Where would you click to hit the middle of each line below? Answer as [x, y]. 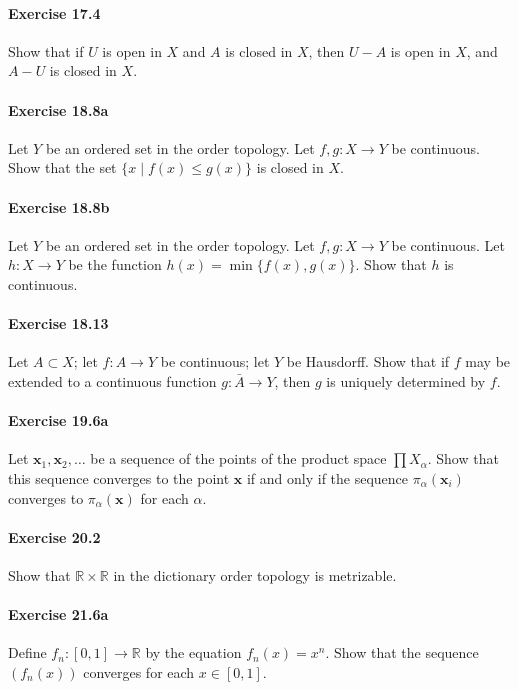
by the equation [193, 652]
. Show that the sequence [402, 652]
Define [27, 652]
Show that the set [62, 167]
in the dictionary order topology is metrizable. [255, 574]
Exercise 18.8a [58, 109]
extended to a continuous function [112, 380]
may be [488, 361]
